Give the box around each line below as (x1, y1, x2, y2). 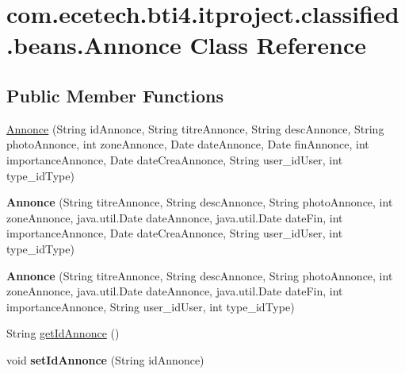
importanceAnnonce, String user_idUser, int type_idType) (6, 298, 295, 314)
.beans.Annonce (6, 29, 181, 61)
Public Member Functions (6, 83, 224, 107)
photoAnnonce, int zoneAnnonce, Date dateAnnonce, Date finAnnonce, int (6, 136, 369, 152)
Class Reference (189, 29, 367, 61)
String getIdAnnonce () (6, 325, 120, 341)
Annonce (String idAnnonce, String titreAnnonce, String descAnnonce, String (6, 120, 384, 137)
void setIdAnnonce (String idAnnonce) (6, 351, 204, 368)
